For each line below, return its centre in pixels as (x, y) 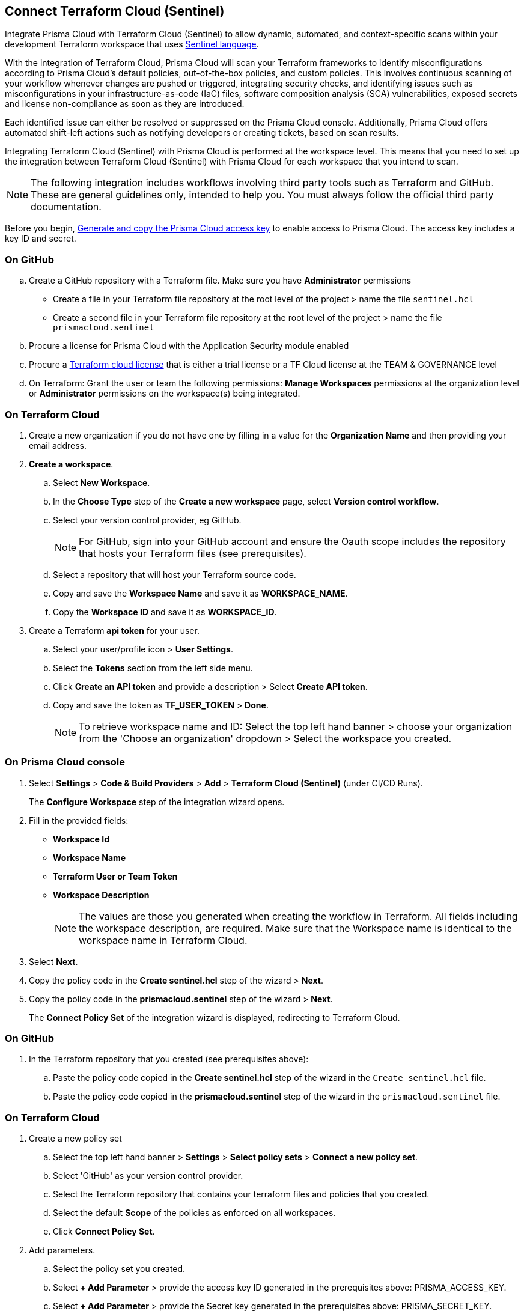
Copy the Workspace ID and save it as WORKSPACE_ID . (165, 612)
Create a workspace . (71, 464)
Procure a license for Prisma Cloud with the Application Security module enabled (189, 346)
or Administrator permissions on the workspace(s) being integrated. (165, 394)
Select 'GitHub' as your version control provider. (148, 1176)
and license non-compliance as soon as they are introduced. (125, 104)
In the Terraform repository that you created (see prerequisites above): (169, 1059)
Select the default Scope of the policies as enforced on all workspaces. (194, 1213)
